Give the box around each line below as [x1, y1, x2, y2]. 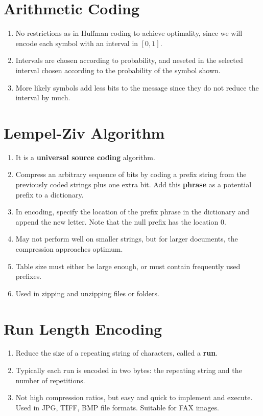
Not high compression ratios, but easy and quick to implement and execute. [15, 392, 253, 403]
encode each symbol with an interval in [15, 37, 138, 48]
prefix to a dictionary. [15, 189, 84, 200]
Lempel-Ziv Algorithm [4, 122, 165, 143]
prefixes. [15, 271, 42, 281]
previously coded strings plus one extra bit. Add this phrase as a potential [15, 179, 252, 189]
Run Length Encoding [4, 318, 162, 339]
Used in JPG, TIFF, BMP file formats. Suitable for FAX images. [15, 402, 219, 412]
